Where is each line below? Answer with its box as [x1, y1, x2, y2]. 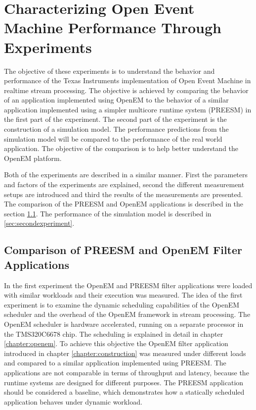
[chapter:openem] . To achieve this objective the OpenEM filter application [4, 338, 228, 349]
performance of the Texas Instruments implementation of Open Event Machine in [4, 75, 251, 86]
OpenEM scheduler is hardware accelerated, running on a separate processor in [4, 318, 244, 329]
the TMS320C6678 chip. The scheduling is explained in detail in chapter [4, 328, 223, 339]
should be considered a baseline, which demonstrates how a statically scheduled [4, 387, 245, 397]
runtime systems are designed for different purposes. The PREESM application [4, 377, 244, 387]
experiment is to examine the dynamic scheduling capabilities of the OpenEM [4, 299, 240, 309]
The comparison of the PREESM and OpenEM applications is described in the [4, 199, 244, 209]
